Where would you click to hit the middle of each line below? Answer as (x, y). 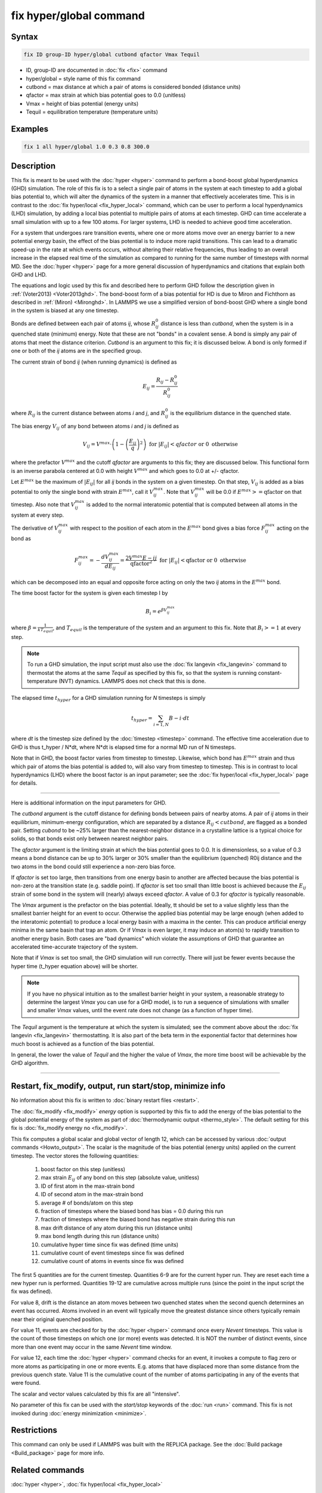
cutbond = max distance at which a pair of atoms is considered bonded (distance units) (133, 87)
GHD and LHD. (29, 274)
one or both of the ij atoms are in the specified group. (77, 351)
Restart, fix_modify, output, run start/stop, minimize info (118, 1086)
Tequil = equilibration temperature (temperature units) (92, 112)
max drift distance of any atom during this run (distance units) (117, 1228)
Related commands (48, 1470)
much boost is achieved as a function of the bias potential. (83, 1044)
